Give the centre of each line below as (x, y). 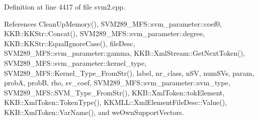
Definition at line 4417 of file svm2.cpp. (65, 7)
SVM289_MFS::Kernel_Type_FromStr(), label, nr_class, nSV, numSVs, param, (129, 73)
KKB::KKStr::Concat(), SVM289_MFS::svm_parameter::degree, (104, 33)
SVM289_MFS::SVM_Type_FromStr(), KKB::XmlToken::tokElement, (114, 92)
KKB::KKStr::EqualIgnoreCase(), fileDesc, (70, 43)
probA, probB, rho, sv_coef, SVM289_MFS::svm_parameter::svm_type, (117, 83)
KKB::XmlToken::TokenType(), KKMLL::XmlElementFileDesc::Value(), (116, 102)
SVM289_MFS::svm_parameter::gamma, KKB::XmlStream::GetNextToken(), (125, 53)
